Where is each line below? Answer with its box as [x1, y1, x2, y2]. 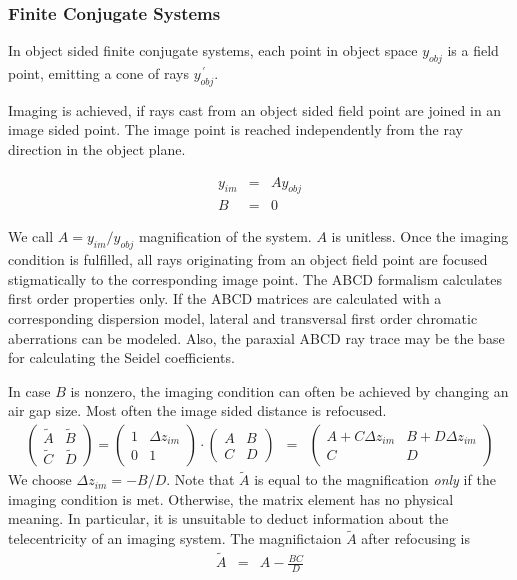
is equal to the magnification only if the [254, 469, 496, 490]
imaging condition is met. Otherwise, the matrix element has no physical [8, 488, 454, 509]
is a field [447, 40, 499, 61]
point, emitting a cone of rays [8, 63, 189, 84]
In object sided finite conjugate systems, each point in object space [8, 40, 418, 61]
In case [8, 380, 51, 401]
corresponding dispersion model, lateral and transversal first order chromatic [8, 308, 478, 329]
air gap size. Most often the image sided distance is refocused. [8, 400, 387, 421]
